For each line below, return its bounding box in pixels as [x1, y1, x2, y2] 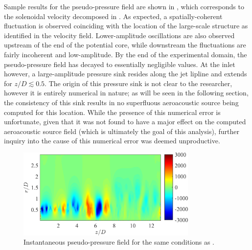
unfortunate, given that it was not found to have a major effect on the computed [4, 116, 246, 127]
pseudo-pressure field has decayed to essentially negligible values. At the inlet [4, 59, 235, 69]
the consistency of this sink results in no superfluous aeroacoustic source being [4, 97, 239, 107]
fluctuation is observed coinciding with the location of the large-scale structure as [4, 21, 248, 31]
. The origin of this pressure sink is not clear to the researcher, [45, 78, 232, 88]
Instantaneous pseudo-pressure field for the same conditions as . [23, 237, 214, 247]
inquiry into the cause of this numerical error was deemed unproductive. [4, 136, 220, 146]
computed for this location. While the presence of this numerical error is [4, 107, 221, 117]
